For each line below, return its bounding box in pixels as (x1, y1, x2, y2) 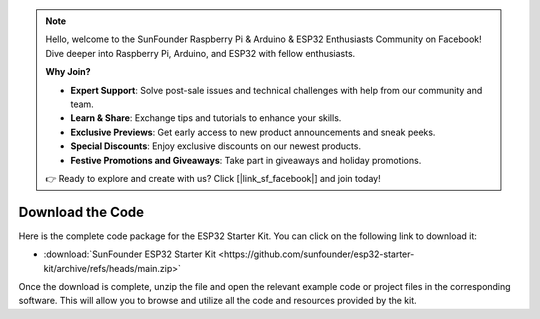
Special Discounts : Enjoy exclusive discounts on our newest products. (70, 140, 362, 152)
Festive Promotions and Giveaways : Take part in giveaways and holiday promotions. (70, 154, 422, 166)
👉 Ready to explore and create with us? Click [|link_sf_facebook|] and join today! (45, 172, 381, 184)
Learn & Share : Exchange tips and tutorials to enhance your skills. (70, 112, 342, 124)
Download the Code (18, 203, 145, 220)
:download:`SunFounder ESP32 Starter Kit (43, 248, 217, 260)
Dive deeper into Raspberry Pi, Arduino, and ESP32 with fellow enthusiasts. (45, 47, 356, 59)
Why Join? (45, 66, 91, 78)
